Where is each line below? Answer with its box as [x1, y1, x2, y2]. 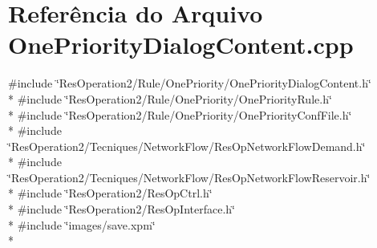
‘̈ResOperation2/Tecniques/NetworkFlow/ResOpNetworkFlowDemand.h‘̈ [8, 137, 366, 154]
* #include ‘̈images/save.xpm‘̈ [8, 216, 156, 233]
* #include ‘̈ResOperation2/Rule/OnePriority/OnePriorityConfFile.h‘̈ [8, 106, 352, 123]
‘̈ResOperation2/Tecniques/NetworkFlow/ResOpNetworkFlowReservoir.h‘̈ [8, 169, 371, 185]
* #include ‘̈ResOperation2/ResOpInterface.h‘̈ [8, 201, 235, 218]
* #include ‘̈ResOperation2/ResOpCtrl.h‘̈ [8, 185, 213, 201]
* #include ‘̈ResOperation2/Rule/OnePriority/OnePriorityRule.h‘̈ [8, 90, 332, 107]
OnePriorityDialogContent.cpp [8, 28, 354, 61]
